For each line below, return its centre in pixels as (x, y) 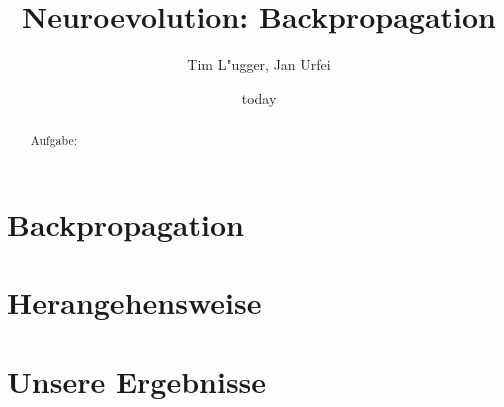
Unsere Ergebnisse (137, 380)
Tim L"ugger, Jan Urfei (259, 64)
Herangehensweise (134, 302)
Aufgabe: (54, 140)
